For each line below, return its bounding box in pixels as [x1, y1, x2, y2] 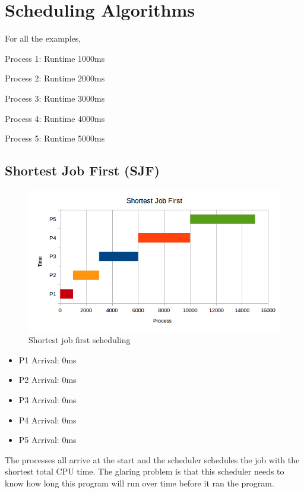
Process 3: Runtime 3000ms [5, 92, 105, 104]
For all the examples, [5, 32, 81, 45]
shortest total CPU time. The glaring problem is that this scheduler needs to [5, 465, 284, 478]
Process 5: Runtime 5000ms [5, 132, 105, 145]
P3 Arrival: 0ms [18, 393, 77, 406]
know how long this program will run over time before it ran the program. [5, 476, 274, 489]
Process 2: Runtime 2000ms [5, 72, 105, 84]
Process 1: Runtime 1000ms [5, 52, 105, 64]
